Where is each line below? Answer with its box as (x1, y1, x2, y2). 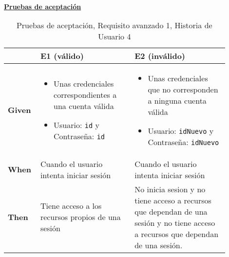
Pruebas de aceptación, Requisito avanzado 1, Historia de (16, 19, 212, 31)
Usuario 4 (98, 30, 131, 42)
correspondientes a (54, 89, 117, 101)
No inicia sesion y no (134, 183, 206, 195)
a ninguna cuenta (148, 94, 207, 106)
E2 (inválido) (134, 50, 186, 61)
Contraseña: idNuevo (148, 136, 219, 147)
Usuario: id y (54, 119, 99, 131)
